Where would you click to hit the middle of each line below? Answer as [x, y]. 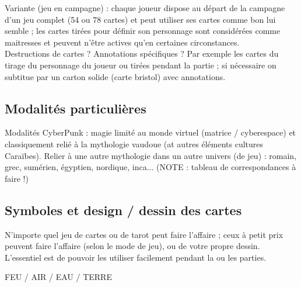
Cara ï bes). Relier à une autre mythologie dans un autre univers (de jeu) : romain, [151, 155]
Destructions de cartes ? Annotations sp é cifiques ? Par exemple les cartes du [142, 53]
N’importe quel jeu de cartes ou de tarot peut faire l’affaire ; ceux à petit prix [144, 234]
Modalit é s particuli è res [76, 108]
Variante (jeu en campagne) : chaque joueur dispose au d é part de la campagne [145, 8]
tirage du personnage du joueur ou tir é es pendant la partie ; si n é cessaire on [141, 65]
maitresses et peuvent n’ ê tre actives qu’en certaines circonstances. [122, 42]
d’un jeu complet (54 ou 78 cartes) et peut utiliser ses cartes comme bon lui [140, 19]
